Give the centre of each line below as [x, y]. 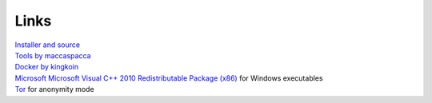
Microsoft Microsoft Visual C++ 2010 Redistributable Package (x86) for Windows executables [169, 78]
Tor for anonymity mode [55, 89]
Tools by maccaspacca [53, 55]
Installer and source [47, 45]
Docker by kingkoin [47, 67]
